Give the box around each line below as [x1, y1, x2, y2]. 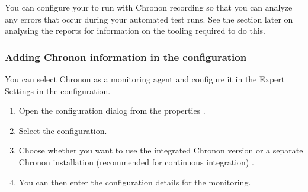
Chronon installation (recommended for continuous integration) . [18, 155, 254, 168]
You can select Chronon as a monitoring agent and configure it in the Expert [5, 73, 285, 85]
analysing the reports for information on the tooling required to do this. [5, 24, 265, 37]
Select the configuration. [18, 124, 107, 136]
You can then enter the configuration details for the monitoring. [18, 175, 251, 188]
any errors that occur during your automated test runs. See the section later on [5, 12, 293, 25]
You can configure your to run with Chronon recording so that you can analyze [5, 1, 293, 13]
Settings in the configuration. [5, 84, 111, 97]
